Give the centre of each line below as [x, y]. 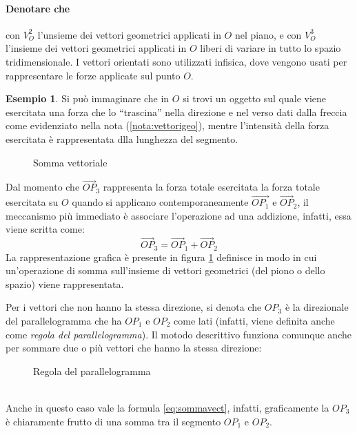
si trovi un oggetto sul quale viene [255, 98]
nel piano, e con [268, 34]
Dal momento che [43, 187]
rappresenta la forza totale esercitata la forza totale [211, 187]
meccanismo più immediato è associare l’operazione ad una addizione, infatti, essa [178, 215]
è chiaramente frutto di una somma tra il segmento [113, 421]
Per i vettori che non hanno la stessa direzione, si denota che [134, 307]
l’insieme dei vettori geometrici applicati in [96, 48]
